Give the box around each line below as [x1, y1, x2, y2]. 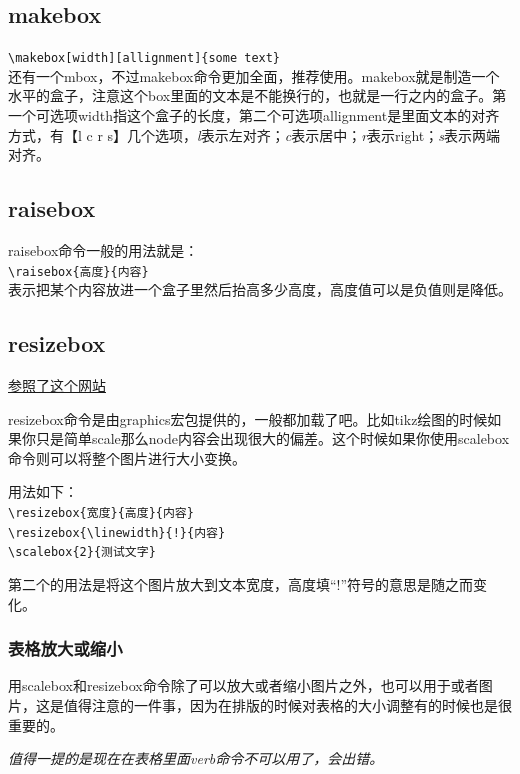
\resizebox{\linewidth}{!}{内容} [8, 525, 226, 540]
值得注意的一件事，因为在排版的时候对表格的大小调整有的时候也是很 [63, 695, 512, 716]
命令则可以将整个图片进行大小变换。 [8, 447, 246, 468]
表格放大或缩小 [8, 636, 123, 661]
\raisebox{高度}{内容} [8, 264, 149, 279]
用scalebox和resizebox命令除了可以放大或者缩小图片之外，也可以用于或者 [8, 675, 479, 696]
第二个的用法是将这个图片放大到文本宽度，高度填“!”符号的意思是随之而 [8, 574, 474, 595]
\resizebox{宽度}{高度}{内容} [8, 506, 194, 521]
